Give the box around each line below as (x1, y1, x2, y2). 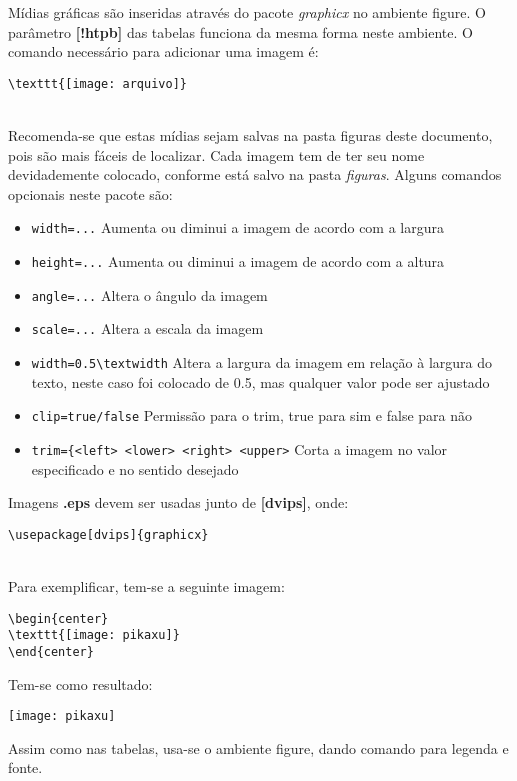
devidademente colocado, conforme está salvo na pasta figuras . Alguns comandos (8, 164, 502, 185)
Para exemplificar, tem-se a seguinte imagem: (8, 576, 285, 597)
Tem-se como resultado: (8, 673, 153, 694)
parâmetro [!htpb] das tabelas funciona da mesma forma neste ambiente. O (8, 21, 473, 42)
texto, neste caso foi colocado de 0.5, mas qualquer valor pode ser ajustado (31, 371, 490, 392)
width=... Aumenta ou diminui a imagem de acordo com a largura (31, 217, 444, 238)
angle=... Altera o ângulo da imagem (31, 284, 268, 305)
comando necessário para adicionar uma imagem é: (8, 41, 319, 62)
